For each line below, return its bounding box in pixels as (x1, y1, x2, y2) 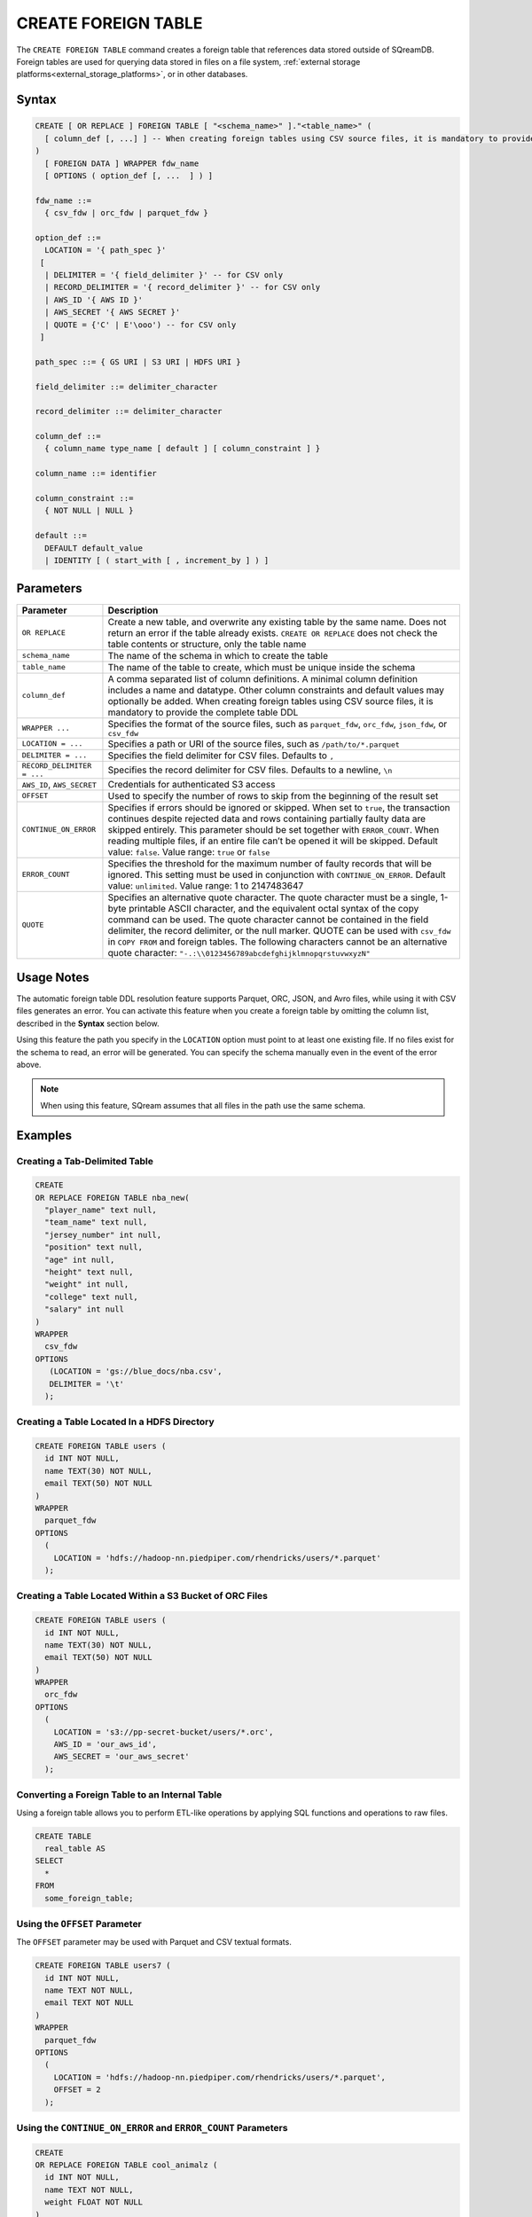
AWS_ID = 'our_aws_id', (53, 1739, 157, 1750)
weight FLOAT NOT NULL (44, 2197, 144, 2207)
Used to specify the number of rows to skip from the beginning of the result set (107, 789, 439, 802)
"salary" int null (44, 1304, 124, 1314)
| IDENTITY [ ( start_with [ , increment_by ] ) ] (44, 555, 270, 565)
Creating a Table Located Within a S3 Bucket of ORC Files (16, 1590, 268, 1602)
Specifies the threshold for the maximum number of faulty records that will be (107, 857, 432, 869)
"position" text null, (44, 1242, 144, 1252)
